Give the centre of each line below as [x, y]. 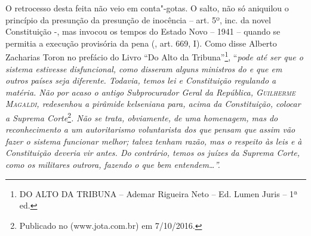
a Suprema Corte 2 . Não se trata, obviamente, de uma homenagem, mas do [142, 117]
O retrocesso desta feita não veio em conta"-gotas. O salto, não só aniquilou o [147, 8]
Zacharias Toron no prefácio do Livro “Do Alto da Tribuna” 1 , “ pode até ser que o [154, 56]
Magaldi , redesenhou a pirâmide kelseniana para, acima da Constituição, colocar [153, 104]
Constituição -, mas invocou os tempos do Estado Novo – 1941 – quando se [143, 31]
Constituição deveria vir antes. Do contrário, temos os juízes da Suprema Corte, [153, 153]
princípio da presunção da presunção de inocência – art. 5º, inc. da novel [138, 19]
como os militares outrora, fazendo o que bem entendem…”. [113, 165]
